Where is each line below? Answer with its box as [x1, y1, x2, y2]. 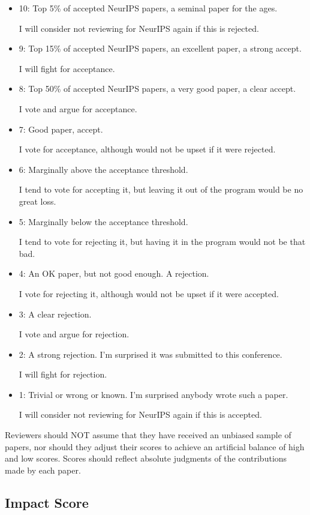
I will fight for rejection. [19, 368, 107, 381]
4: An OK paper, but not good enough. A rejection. [19, 267, 209, 280]
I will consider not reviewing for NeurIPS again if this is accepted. [19, 408, 262, 421]
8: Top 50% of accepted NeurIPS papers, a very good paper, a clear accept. [19, 82, 296, 95]
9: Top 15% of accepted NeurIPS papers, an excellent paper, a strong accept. [19, 42, 302, 55]
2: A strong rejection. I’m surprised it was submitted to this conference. [19, 348, 282, 360]
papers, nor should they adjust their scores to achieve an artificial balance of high [5, 440, 305, 453]
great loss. [19, 194, 56, 207]
